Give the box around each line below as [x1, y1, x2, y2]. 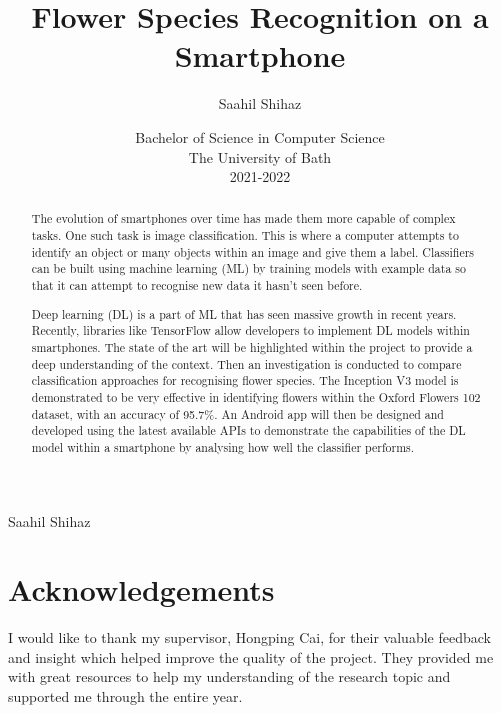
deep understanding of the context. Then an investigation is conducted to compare [31, 355, 462, 372]
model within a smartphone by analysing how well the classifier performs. [31, 438, 415, 455]
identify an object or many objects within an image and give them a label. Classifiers [31, 243, 475, 260]
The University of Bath [188, 146, 332, 167]
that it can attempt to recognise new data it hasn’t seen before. [31, 277, 363, 294]
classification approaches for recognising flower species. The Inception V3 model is [31, 372, 459, 389]
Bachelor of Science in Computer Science [135, 126, 385, 147]
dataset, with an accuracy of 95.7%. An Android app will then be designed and [31, 405, 444, 422]
